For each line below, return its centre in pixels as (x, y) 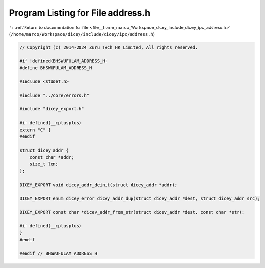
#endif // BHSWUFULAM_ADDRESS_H (58, 253)
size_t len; (44, 164)
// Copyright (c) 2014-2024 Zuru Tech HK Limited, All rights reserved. (109, 47)
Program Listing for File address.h (80, 13)
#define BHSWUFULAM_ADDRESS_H (56, 68)
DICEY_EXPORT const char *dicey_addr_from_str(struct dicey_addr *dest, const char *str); (132, 212)
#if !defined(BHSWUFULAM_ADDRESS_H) (64, 61)
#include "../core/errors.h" (54, 95)
